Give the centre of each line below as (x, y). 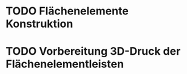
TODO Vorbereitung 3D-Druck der (93, 51)
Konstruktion (39, 24)
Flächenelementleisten (65, 64)
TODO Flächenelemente (67, 11)
